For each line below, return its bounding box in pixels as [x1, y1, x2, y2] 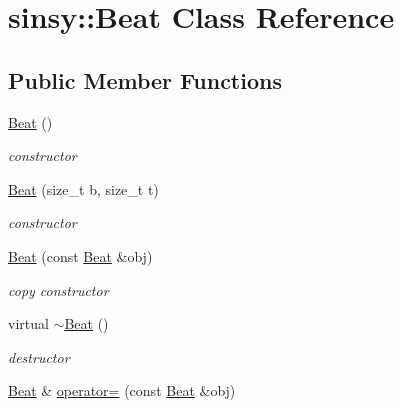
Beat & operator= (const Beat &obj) [8, 380, 236, 401]
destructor [8, 346, 70, 367]
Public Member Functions [8, 64, 282, 95]
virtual [8, 313, 49, 334]
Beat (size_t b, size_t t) [8, 178, 159, 199]
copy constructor [8, 279, 109, 300]
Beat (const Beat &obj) [8, 245, 153, 266]
